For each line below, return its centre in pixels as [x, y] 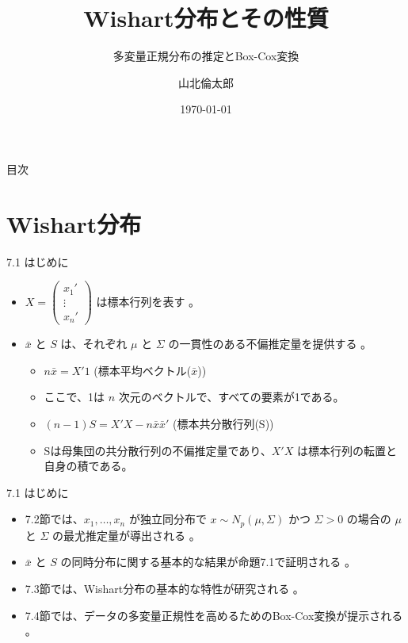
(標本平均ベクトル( [143, 370]
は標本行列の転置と [347, 450]
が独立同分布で [168, 519]
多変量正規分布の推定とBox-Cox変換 [206, 56]
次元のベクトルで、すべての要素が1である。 [231, 397]
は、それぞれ [94, 344]
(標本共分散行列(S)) [223, 424]
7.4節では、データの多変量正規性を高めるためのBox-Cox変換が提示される [214, 615]
